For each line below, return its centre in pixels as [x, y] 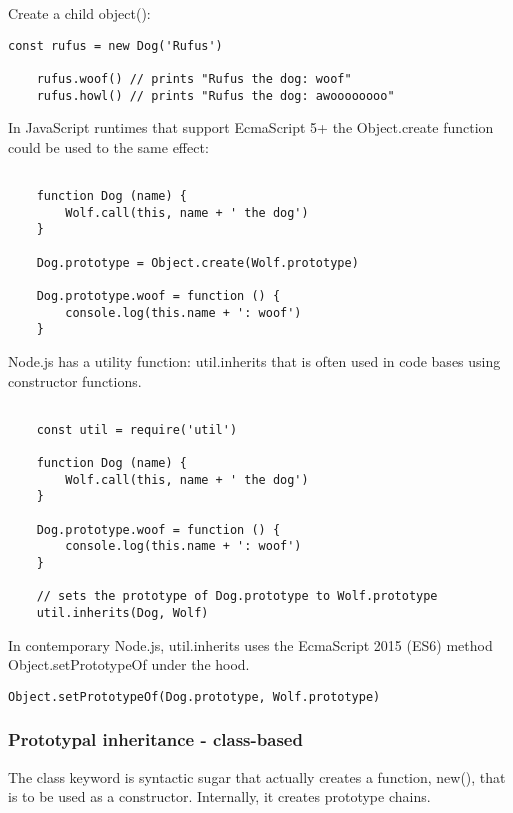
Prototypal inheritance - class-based [155, 739]
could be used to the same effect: [108, 146]
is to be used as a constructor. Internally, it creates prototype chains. [219, 796]
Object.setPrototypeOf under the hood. [129, 664]
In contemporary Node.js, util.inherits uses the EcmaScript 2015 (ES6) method [250, 644]
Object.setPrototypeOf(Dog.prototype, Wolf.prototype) [194, 696]
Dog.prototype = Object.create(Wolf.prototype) [197, 262]
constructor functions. [75, 380]
